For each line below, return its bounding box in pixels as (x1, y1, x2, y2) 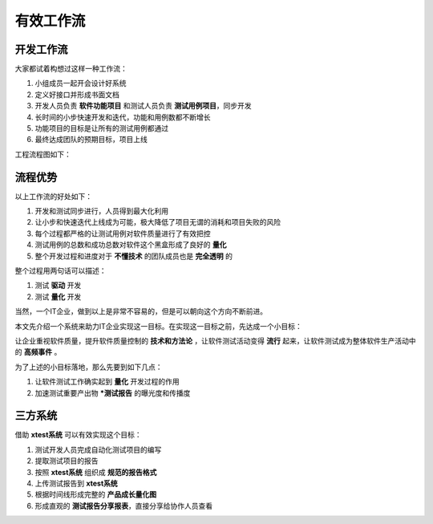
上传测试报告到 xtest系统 (34, 478, 118, 489)
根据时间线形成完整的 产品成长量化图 (34, 489, 156, 499)
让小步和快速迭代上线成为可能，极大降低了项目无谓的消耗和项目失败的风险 (34, 217, 281, 227)
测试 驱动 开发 (34, 281, 82, 290)
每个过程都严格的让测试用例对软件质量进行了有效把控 (34, 229, 211, 238)
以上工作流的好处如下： (14, 191, 92, 201)
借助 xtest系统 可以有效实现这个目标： (14, 430, 142, 440)
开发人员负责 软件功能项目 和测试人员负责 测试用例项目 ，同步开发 (34, 101, 252, 111)
